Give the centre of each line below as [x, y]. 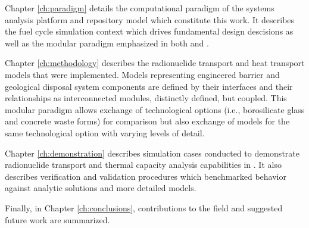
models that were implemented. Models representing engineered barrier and [142, 74]
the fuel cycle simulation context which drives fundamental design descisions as [149, 31]
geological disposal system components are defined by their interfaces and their [149, 86]
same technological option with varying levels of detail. [105, 132]
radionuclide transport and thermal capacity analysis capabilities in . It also [143, 165]
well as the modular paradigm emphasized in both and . [107, 43]
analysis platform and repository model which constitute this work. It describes [150, 19]
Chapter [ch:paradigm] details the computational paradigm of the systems [140, 8]
